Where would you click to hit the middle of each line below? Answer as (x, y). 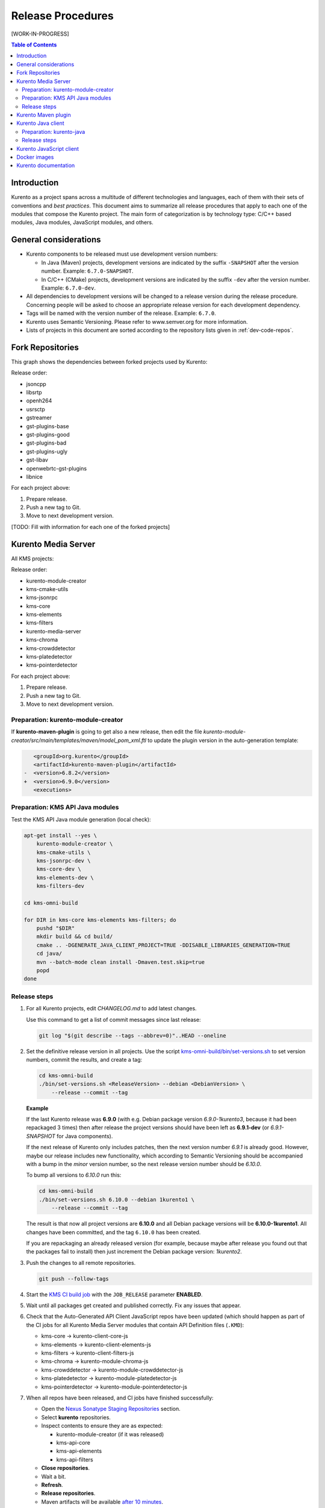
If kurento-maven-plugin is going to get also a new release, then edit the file (107, 732)
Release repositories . (68, 1494)
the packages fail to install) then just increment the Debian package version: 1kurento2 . (134, 1252)
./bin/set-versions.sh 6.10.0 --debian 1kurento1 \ (117, 1199)
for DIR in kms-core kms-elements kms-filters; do (100, 920)
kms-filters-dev (60, 886)
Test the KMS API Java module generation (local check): (81, 819)
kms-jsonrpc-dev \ (63, 860)
